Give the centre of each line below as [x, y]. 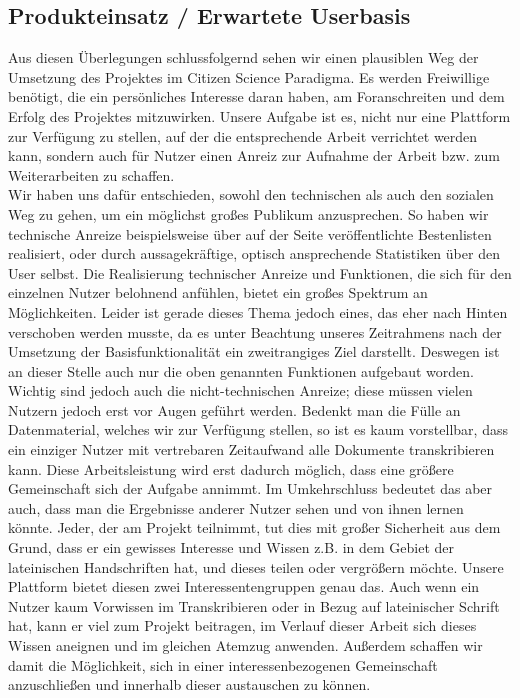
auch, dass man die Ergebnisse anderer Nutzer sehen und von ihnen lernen [236, 507]
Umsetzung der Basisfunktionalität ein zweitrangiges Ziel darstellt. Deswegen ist [254, 351]
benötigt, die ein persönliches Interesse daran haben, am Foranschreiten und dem [256, 96]
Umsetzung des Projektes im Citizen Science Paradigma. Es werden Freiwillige [249, 76]
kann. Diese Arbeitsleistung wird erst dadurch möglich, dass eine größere [231, 468]
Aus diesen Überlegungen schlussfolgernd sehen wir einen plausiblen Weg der [243, 57]
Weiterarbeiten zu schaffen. [91, 174]
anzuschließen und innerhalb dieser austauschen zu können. [189, 684]
